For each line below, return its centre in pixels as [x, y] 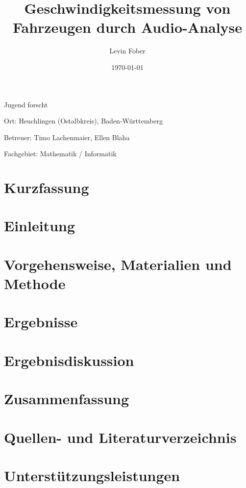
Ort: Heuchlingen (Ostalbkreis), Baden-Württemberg [84, 121]
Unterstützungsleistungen [92, 475]
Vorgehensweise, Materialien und [118, 264]
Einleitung [40, 226]
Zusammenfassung [67, 399]
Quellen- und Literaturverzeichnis [120, 437]
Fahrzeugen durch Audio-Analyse [127, 27]
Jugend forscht [26, 104]
